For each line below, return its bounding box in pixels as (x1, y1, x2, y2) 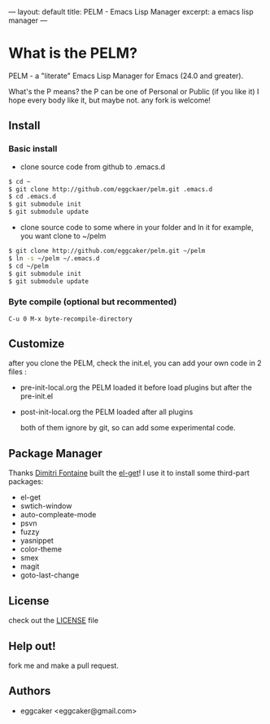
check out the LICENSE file (8, 616, 99, 626)
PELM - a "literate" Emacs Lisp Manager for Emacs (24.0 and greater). (8, 71, 244, 81)
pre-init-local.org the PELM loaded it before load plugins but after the (20, 382, 252, 393)
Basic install (8, 143, 58, 155)
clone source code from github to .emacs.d (20, 162, 165, 172)
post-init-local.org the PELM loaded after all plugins (20, 407, 194, 417)
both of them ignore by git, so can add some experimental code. (20, 423, 236, 433)
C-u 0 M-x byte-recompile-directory (8, 315, 133, 323)
